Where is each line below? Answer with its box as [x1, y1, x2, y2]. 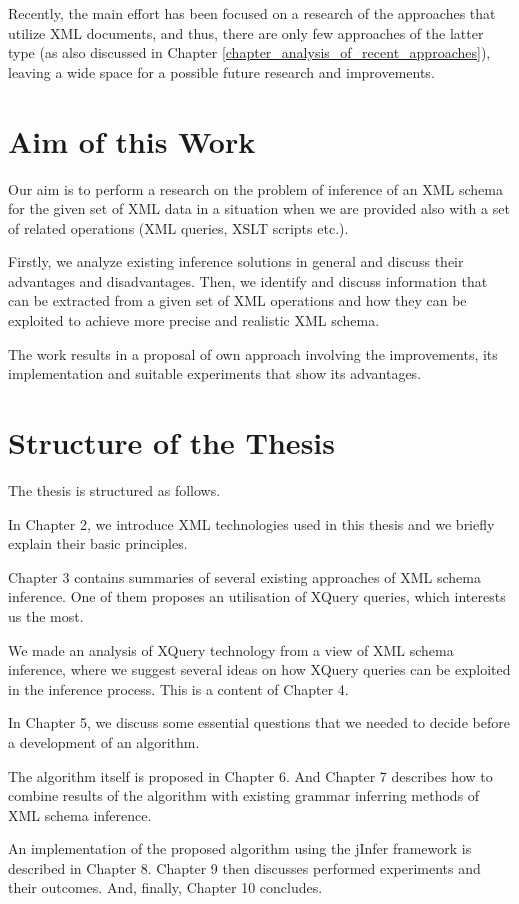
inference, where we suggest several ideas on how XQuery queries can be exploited [8, 659, 511, 680]
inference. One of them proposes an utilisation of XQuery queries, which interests [8, 586, 506, 607]
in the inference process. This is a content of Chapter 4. [8, 678, 349, 699]
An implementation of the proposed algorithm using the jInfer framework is [8, 838, 472, 859]
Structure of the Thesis [8, 422, 335, 463]
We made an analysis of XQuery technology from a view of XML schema [8, 639, 454, 660]
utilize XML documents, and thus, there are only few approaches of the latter [8, 22, 484, 43]
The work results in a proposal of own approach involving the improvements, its [8, 343, 498, 364]
